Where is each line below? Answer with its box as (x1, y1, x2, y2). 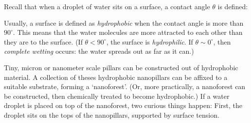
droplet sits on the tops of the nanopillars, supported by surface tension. (4, 109, 219, 120)
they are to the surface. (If (4, 36, 83, 46)
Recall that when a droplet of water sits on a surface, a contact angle (4, 1, 210, 11)
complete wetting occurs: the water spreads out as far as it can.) (4, 46, 194, 56)
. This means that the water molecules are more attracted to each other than (13, 27, 243, 37)
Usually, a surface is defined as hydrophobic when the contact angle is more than (4, 17, 244, 28)
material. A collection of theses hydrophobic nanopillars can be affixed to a (4, 72, 228, 82)
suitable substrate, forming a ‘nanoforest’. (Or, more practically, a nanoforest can (4, 81, 246, 92)
